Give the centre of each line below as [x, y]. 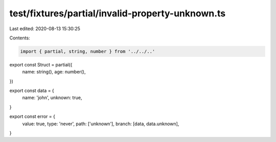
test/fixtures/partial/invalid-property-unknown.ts [118, 13]
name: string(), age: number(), [54, 72]
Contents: [20, 38]
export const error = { [32, 116]
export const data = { [32, 91]
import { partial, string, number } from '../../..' [88, 51]
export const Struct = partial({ [41, 64]
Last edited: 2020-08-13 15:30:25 [45, 29]
